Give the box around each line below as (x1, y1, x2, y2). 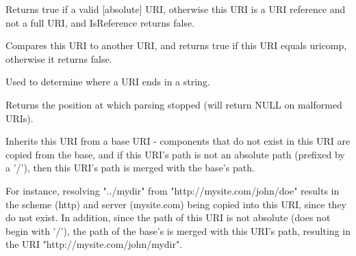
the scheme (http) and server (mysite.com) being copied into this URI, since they (5, 197, 346, 211)
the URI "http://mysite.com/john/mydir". (5, 237, 183, 251)
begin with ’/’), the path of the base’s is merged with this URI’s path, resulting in (5, 223, 351, 238)
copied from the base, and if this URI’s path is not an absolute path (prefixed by (5, 147, 345, 161)
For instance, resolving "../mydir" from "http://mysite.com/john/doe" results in (5, 183, 340, 197)
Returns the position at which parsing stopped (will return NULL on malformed (5, 97, 342, 111)
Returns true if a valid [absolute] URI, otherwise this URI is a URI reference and (5, 2, 346, 16)
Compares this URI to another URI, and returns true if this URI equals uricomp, (5, 38, 347, 53)
